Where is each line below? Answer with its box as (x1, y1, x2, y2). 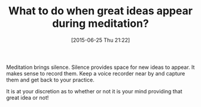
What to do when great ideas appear (8, 4, 193, 18)
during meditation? (51, 17, 150, 30)
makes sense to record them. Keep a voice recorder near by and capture (6, 70, 185, 77)
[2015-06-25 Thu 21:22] (71, 36, 130, 43)
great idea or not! (6, 94, 49, 101)
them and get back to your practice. (6, 76, 95, 83)
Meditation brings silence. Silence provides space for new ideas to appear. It (6, 64, 195, 71)
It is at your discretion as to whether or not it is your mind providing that (6, 87, 182, 95)
